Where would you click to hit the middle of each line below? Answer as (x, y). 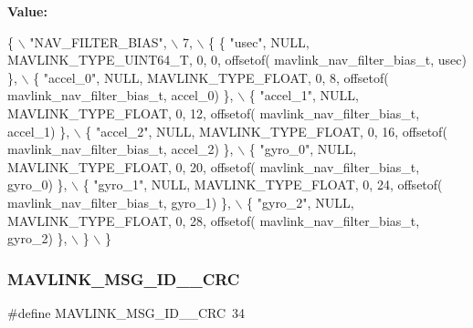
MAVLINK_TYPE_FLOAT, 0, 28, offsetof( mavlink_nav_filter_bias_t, (214, 220)
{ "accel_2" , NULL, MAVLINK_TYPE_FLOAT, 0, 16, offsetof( (266, 131)
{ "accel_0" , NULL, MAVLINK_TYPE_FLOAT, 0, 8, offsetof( (211, 77)
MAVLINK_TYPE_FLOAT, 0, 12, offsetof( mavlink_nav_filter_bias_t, (214, 113)
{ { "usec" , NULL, (259, 41)
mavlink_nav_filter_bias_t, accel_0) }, (121, 95)
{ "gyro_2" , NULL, (300, 202)
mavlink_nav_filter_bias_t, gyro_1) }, (119, 202)
